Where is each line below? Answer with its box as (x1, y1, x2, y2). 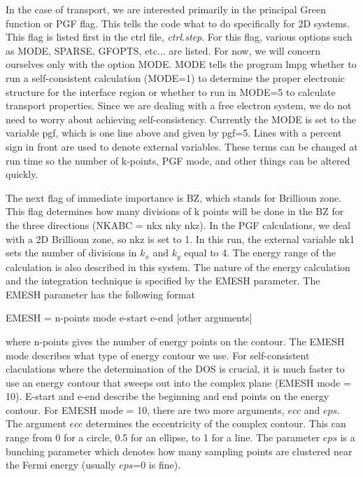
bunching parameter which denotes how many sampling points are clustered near (6, 443, 353, 458)
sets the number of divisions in (6, 245, 137, 260)
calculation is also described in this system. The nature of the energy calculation (6, 259, 350, 274)
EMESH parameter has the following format (6, 286, 195, 301)
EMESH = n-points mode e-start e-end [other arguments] (6, 310, 252, 325)
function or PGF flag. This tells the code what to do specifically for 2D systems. (6, 15, 350, 30)
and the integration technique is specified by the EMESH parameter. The (6, 273, 320, 288)
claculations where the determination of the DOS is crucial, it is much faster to (6, 361, 345, 376)
